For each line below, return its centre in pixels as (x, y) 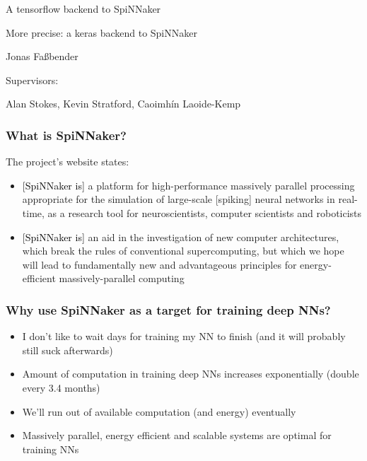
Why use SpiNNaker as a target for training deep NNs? (168, 309)
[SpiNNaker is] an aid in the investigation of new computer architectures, (181, 237)
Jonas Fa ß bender (42, 56)
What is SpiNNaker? (66, 135)
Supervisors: (32, 80)
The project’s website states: (68, 162)
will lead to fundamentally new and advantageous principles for (159, 264)
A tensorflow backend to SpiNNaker (83, 8)
